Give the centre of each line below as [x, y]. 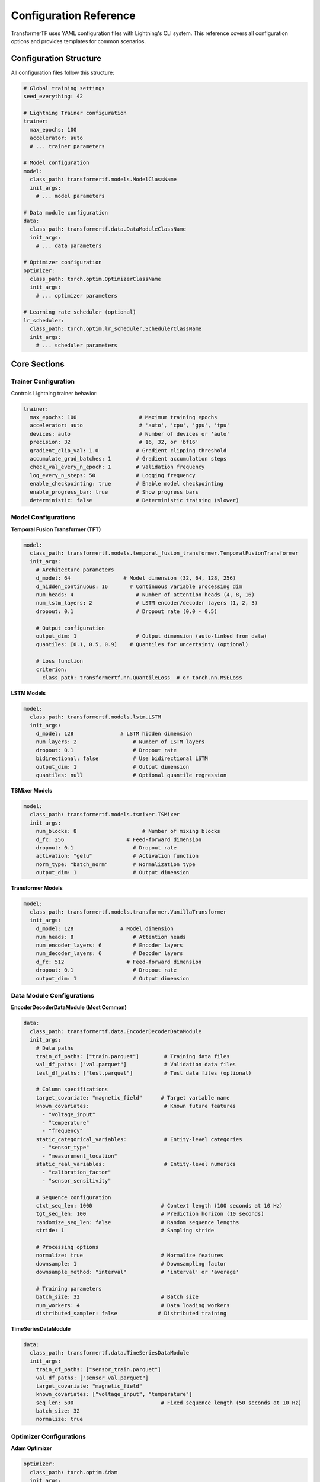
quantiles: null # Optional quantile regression [131, 775]
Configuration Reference [73, 15]
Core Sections [38, 364]
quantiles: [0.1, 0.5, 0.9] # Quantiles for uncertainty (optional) [142, 644]
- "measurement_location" [80, 1156]
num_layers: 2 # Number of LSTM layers [120, 742]
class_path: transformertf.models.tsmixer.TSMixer [105, 815]
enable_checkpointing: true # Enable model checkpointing [127, 484]
